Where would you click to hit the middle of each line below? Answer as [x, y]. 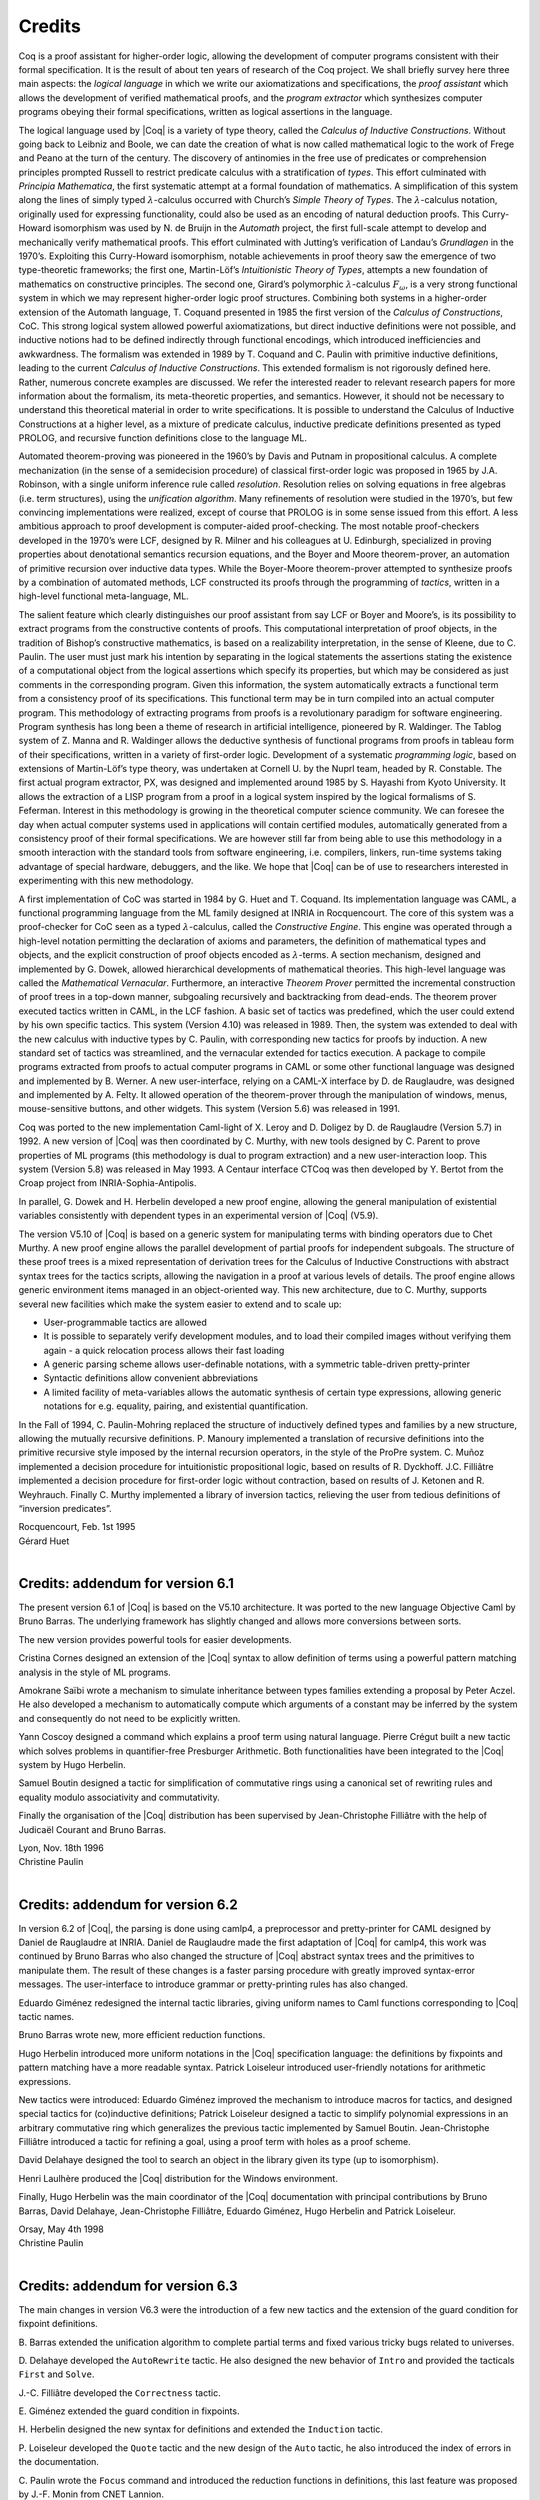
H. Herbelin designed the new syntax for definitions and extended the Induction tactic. [201, 2429]
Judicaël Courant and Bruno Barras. [92, 1829]
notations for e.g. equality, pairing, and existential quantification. [176, 1406]
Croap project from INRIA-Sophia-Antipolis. [107, 1183]
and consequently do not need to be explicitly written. [129, 1718]
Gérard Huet [44, 1541]
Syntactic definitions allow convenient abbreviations [151, 1378]
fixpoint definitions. [58, 2324]
